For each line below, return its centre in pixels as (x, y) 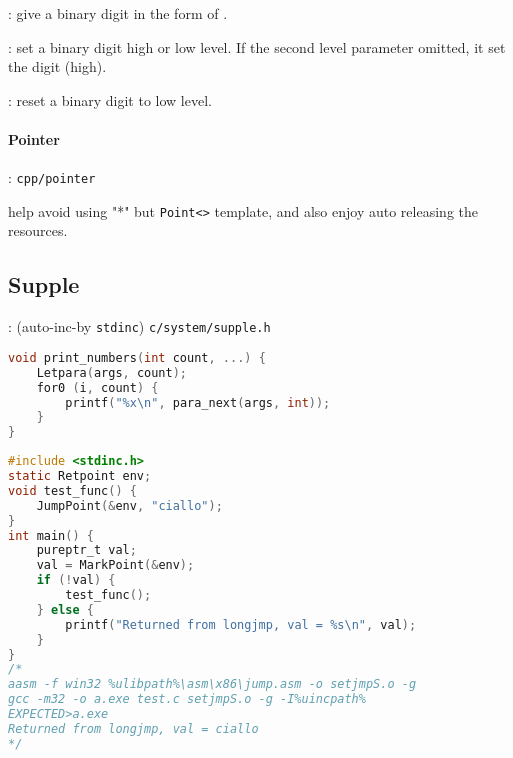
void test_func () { (72, 490)
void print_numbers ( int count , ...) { (137, 357)
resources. (38, 230)
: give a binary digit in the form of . (118, 13)
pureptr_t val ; (86, 550)
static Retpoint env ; (80, 476)
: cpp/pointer (52, 177)
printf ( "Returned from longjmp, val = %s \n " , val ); (241, 624)
